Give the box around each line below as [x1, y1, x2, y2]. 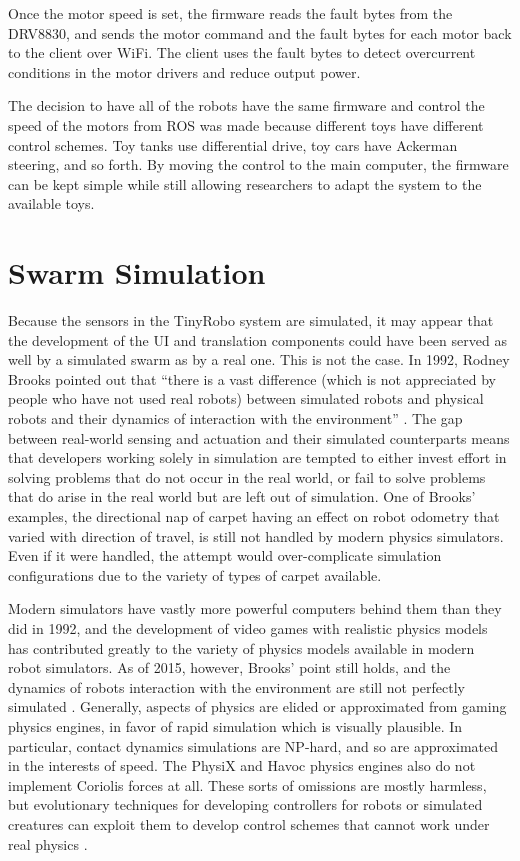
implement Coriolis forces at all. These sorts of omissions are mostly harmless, [8, 774, 487, 795]
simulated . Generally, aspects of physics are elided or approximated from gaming [8, 696, 507, 717]
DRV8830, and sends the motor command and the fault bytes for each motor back [8, 22, 512, 43]
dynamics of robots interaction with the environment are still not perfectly [8, 676, 466, 697]
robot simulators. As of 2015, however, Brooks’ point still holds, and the [8, 657, 451, 678]
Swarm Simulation [8, 252, 266, 293]
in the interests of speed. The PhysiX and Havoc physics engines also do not [8, 755, 476, 776]
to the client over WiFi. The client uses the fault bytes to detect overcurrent [8, 42, 476, 63]
